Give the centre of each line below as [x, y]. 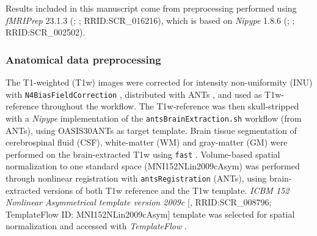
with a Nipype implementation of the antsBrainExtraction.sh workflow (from [154, 118]
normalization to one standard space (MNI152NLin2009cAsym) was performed [153, 166]
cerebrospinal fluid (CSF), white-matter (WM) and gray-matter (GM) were [147, 142]
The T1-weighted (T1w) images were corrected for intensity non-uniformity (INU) [159, 82]
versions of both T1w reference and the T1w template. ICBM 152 [166, 190]
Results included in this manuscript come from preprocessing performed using [151, 8]
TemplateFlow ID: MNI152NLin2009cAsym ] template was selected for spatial [150, 214]
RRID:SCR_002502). [46, 32]
